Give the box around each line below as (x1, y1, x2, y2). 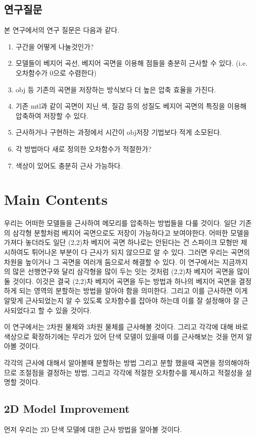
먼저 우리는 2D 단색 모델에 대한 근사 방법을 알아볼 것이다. (4, 424, 182, 434)
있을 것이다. (55, 305, 92, 315)
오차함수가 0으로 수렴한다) (15, 67, 97, 78)
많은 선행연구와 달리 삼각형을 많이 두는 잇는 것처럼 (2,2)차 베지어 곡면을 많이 (12, 266, 250, 277)
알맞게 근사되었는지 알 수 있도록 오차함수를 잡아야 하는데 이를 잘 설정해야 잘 (4, 295, 240, 306)
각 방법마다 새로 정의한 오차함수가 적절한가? (15, 143, 152, 154)
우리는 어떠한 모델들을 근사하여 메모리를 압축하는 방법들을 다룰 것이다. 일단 (4, 218, 237, 228)
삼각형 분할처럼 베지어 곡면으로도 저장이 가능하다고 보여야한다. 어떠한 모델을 (12, 227, 250, 238)
